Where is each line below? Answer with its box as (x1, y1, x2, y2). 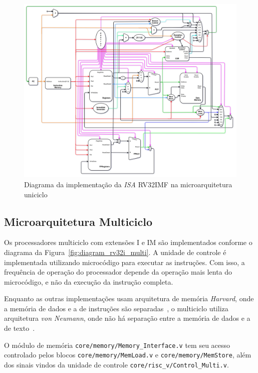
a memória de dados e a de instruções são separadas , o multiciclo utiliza (4, 303, 228, 313)
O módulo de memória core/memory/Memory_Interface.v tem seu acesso (4, 339, 230, 350)
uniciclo (24, 189, 48, 199)
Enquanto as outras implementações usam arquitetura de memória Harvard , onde (4, 293, 254, 304)
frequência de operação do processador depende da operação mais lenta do (4, 267, 232, 277)
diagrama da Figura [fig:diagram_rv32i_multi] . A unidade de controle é (4, 246, 226, 257)
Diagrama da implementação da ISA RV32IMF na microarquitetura (24, 179, 232, 189)
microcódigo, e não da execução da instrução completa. (4, 276, 173, 287)
